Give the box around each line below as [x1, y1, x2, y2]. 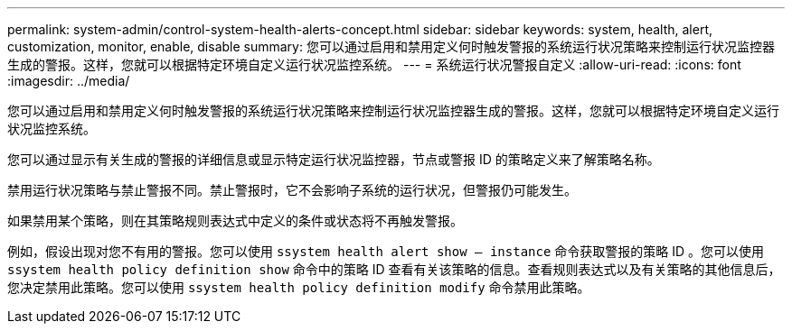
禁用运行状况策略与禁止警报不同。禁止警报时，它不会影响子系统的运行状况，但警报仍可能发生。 [7, 182, 577, 198]
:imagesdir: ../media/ [7, 73, 130, 88]
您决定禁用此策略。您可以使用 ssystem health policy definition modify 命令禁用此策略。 [7, 280, 590, 295]
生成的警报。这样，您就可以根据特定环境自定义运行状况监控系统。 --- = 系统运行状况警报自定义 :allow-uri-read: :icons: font [7, 57, 741, 72]
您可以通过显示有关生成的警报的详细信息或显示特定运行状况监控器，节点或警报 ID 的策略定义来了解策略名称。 [7, 152, 660, 167]
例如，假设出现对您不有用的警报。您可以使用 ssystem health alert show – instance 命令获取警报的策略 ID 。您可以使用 [7, 244, 765, 259]
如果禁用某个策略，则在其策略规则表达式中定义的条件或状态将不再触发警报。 [7, 213, 463, 228]
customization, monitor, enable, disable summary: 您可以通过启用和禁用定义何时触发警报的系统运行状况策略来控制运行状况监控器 [7, 39, 775, 54]
